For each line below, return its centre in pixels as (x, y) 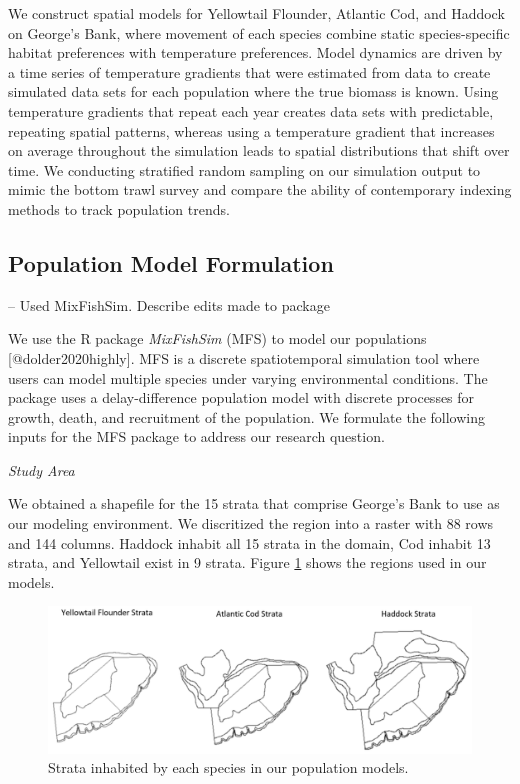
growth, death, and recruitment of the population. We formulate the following (246, 416)
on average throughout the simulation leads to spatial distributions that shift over (259, 150)
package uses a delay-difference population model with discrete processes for (241, 397)
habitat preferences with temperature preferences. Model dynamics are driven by (255, 52)
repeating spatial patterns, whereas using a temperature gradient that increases (251, 130)
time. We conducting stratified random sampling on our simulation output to (244, 169)
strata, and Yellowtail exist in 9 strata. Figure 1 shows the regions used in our (247, 562)
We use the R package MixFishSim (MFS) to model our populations (217, 338)
